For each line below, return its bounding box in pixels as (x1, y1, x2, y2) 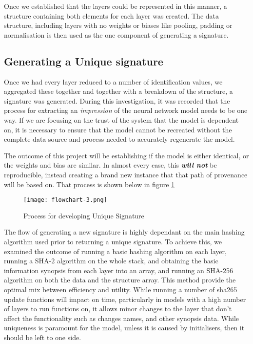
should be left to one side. (4, 332, 81, 342)
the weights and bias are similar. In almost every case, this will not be (4, 160, 217, 170)
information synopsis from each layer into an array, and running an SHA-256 (4, 265, 233, 275)
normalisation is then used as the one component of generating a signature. (4, 29, 229, 40)
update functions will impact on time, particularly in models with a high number (4, 294, 246, 304)
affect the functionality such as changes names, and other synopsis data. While (4, 313, 239, 323)
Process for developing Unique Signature (23, 210, 144, 220)
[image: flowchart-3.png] (23, 196, 107, 204)
